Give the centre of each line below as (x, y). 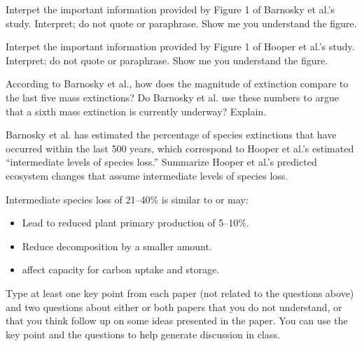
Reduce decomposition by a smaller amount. (117, 246)
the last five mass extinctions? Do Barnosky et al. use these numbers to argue (172, 97)
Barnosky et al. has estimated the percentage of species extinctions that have (171, 135)
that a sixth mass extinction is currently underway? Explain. (136, 111)
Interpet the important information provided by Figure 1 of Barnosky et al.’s (170, 9)
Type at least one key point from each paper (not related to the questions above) (180, 293)
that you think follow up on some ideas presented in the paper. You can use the (177, 320)
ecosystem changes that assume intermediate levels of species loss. (147, 175)
